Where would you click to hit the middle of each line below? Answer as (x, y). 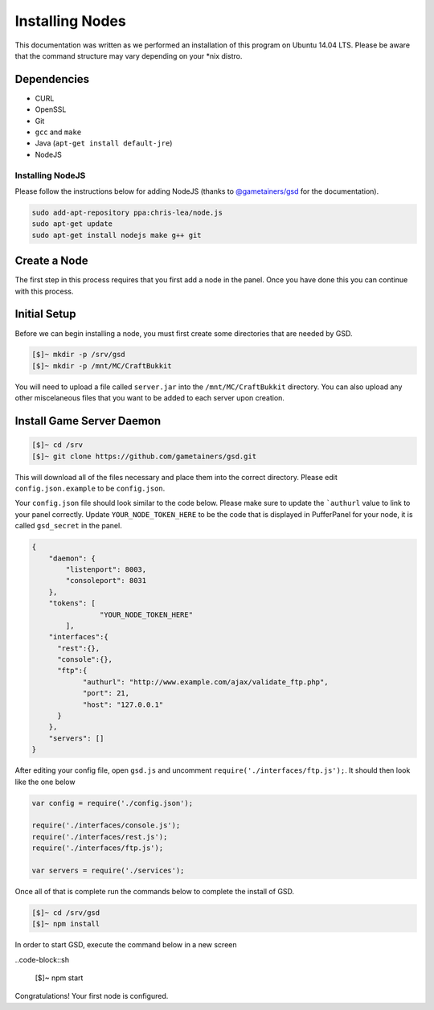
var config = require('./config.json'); (112, 803)
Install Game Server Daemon (88, 421)
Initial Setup (45, 314)
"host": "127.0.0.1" (123, 704)
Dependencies (52, 79)
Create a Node (51, 261)
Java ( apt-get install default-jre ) (104, 143)
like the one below (45, 782)
